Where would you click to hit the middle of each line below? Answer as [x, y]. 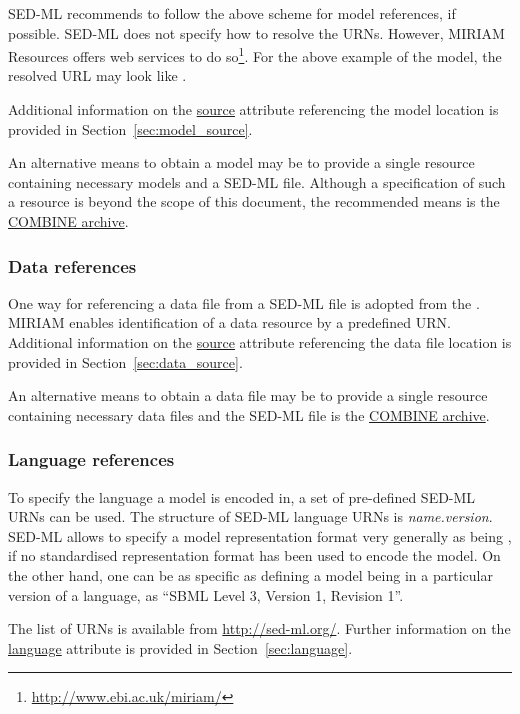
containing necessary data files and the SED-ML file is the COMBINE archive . [249, 414]
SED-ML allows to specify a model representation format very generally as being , [260, 535]
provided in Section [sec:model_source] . [130, 128]
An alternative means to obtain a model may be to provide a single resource [241, 162]
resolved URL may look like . [97, 75]
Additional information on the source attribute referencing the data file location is [260, 342]
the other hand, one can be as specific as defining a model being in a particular [250, 574]
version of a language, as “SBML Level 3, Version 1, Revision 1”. [206, 594]
